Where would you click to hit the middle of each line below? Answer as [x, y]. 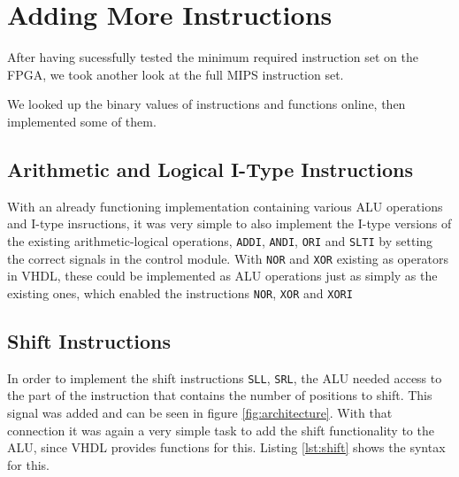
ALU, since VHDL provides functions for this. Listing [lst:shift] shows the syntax [226, 447]
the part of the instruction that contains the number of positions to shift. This [220, 395]
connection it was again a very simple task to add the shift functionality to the [221, 430]
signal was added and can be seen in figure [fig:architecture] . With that [200, 412]
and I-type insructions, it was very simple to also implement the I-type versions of [229, 223]
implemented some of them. [82, 121]
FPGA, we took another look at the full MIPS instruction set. [176, 74]
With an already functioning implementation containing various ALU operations [225, 206]
